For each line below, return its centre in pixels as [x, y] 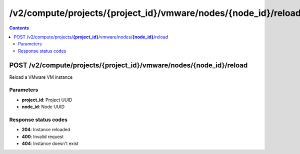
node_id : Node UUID [43, 107]
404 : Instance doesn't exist [50, 144]
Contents [19, 28]
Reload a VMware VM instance [41, 77]
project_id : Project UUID [47, 100]
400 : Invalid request [43, 137]
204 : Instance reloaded [46, 130]
